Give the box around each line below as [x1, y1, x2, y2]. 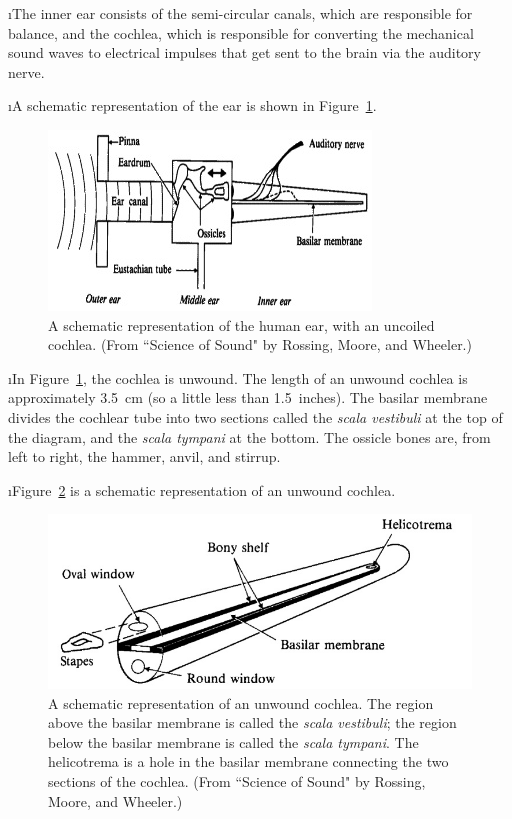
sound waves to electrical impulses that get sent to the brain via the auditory [8, 42, 481, 63]
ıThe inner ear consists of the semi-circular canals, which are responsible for [8, 3, 473, 23]
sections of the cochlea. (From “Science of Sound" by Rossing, [48, 770, 426, 791]
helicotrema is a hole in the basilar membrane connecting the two [48, 751, 449, 772]
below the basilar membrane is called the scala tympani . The [48, 731, 419, 752]
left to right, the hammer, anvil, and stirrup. [8, 446, 281, 467]
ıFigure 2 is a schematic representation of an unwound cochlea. [8, 479, 396, 500]
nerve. [8, 61, 45, 82]
